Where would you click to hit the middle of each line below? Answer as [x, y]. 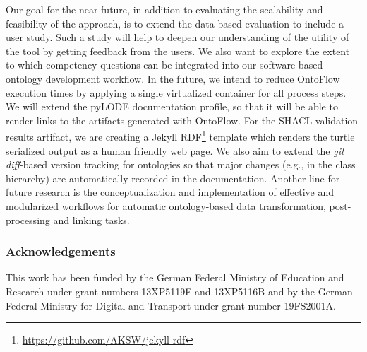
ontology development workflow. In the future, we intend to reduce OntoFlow [173, 78]
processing [28, 219]
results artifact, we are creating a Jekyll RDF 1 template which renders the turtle [180, 135]
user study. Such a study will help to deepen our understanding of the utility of [178, 37]
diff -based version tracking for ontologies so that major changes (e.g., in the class [181, 164]
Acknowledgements [61, 251]
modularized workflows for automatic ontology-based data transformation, [166, 205]
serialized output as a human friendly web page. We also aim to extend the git [175, 150]
